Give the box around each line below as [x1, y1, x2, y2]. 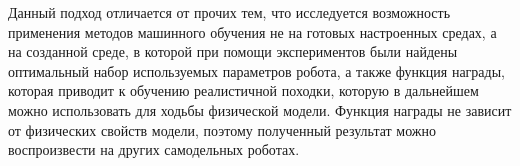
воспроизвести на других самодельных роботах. [8, 139, 300, 160]
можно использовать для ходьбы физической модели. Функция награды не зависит [8, 99, 512, 120]
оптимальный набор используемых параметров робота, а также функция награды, [8, 60, 505, 81]
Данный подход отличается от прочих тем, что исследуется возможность [8, 2, 451, 22]
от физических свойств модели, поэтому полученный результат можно [8, 119, 436, 140]
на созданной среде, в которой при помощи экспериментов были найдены [8, 41, 458, 62]
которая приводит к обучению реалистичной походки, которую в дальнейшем [8, 80, 479, 101]
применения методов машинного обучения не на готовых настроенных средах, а [8, 21, 497, 42]
